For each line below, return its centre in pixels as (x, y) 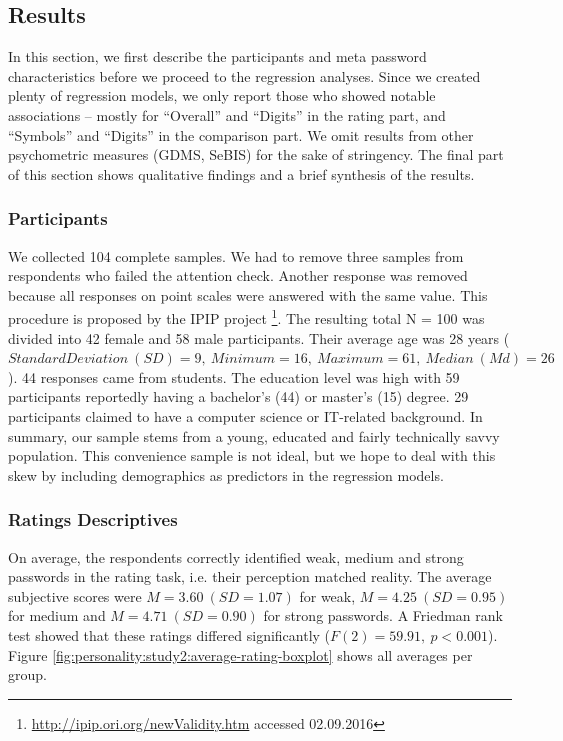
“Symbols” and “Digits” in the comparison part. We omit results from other (241, 134)
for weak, (327, 595)
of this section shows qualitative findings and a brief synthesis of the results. (241, 173)
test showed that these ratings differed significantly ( (169, 634)
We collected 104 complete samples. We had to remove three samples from (236, 255)
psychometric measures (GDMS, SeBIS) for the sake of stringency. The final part (256, 154)
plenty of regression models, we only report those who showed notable (222, 95)
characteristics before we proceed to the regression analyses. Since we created (244, 75)
